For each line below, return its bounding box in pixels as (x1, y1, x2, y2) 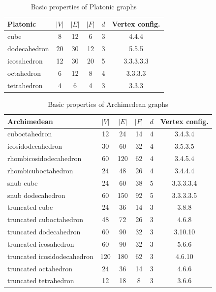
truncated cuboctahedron (7, 214, 84, 225)
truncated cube (7, 202, 53, 212)
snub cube (7, 177, 38, 188)
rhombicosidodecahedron (7, 153, 82, 163)
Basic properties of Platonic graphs (31, 1, 137, 11)
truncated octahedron (7, 263, 72, 273)
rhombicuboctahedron (7, 165, 73, 175)
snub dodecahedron (7, 190, 65, 200)
